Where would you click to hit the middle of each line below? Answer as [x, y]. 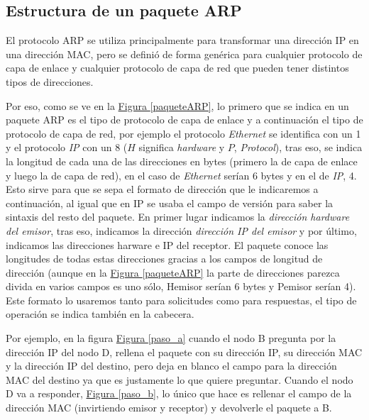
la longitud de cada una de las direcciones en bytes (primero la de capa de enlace [182, 161]
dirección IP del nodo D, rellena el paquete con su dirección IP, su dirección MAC [184, 352]
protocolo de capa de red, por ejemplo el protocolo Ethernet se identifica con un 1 [183, 133]
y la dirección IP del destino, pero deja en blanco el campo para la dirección [171, 366]
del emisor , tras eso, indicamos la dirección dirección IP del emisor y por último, [181, 230]
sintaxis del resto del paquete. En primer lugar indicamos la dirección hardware [178, 217]
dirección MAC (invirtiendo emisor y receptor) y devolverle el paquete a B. [169, 408]
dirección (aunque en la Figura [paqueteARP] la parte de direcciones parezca [173, 272]
